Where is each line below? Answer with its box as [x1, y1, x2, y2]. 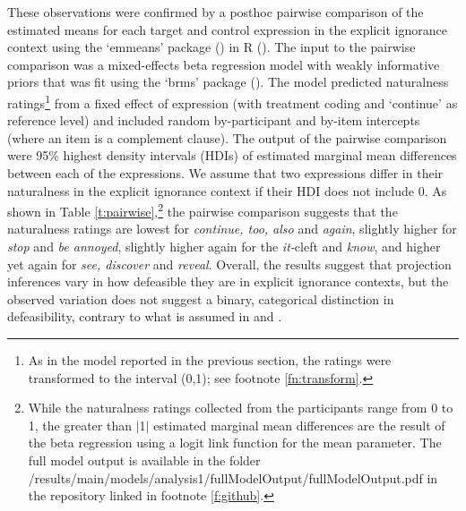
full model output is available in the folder [28, 450, 261, 469]
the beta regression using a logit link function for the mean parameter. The [28, 433, 442, 452]
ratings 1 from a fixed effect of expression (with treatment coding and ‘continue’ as [7, 90, 458, 112]
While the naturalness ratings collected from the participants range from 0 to [28, 398, 453, 417]
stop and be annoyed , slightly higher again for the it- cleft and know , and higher [7, 237, 441, 256]
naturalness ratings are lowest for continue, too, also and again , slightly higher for [7, 219, 457, 238]
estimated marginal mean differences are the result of [153, 415, 445, 434]
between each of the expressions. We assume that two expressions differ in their [7, 164, 444, 182]
